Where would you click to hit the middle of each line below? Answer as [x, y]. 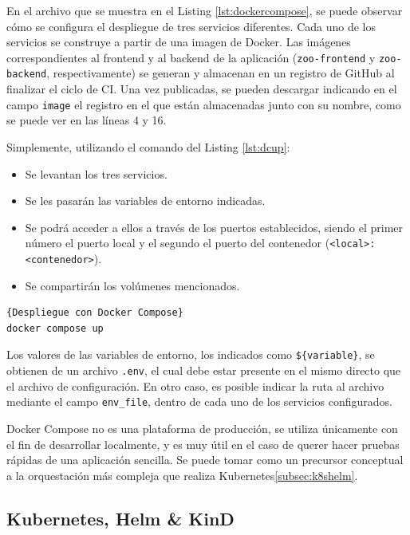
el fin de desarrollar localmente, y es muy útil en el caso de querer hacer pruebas [203, 444]
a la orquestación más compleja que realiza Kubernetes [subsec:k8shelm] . [182, 475]
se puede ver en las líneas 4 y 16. [87, 120]
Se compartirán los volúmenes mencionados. [132, 285]
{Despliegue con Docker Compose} [95, 313]
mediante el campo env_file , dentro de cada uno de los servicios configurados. [199, 401]
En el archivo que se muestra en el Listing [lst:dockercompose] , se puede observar [205, 10]
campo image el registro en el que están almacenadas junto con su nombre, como [204, 104]
